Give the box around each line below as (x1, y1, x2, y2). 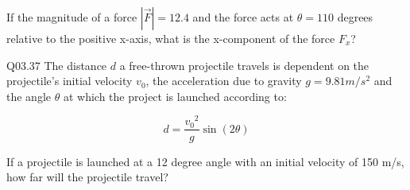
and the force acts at (192, 9, 294, 25)
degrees (337, 9, 373, 25)
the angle (6, 87, 51, 104)
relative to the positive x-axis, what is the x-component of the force (6, 30, 335, 46)
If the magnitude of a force (6, 9, 137, 25)
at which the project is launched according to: (63, 87, 287, 104)
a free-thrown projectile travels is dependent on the (119, 56, 369, 73)
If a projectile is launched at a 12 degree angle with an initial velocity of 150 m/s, (6, 153, 404, 169)
